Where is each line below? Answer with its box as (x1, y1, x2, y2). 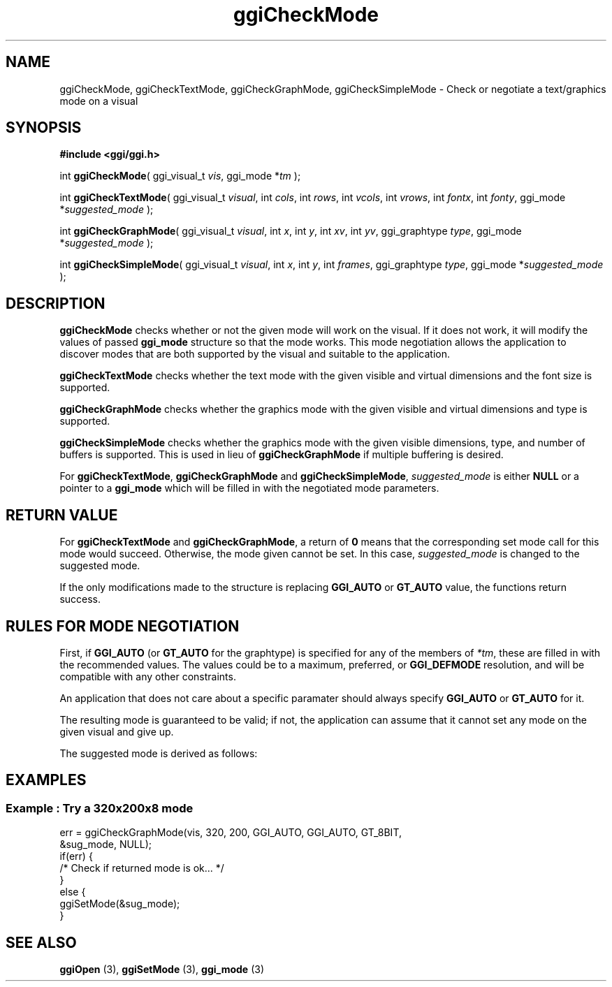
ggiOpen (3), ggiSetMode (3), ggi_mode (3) (59, 963, 265, 976)
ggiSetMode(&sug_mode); (59, 898, 180, 910)
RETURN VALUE (6, 506, 118, 524)
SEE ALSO (6, 933, 77, 951)
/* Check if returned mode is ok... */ (59, 862, 224, 875)
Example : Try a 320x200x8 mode (6, 800, 194, 815)
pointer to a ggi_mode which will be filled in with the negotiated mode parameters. (59, 482, 439, 495)
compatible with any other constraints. (59, 670, 236, 682)
